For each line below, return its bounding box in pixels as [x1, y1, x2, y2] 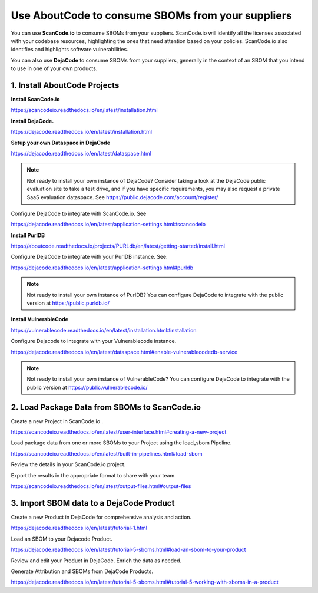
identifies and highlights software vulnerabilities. [11, 46, 129, 53]
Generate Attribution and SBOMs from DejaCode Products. [11, 568, 153, 575]
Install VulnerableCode [11, 316, 69, 323]
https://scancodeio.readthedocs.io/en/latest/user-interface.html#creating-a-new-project [11, 429, 227, 436]
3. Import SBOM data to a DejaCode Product [11, 498, 175, 508]
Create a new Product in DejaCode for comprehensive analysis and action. [11, 513, 192, 520]
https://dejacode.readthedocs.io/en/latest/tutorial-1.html [11, 525, 147, 532]
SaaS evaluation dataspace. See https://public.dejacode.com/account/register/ [26, 193, 218, 200]
